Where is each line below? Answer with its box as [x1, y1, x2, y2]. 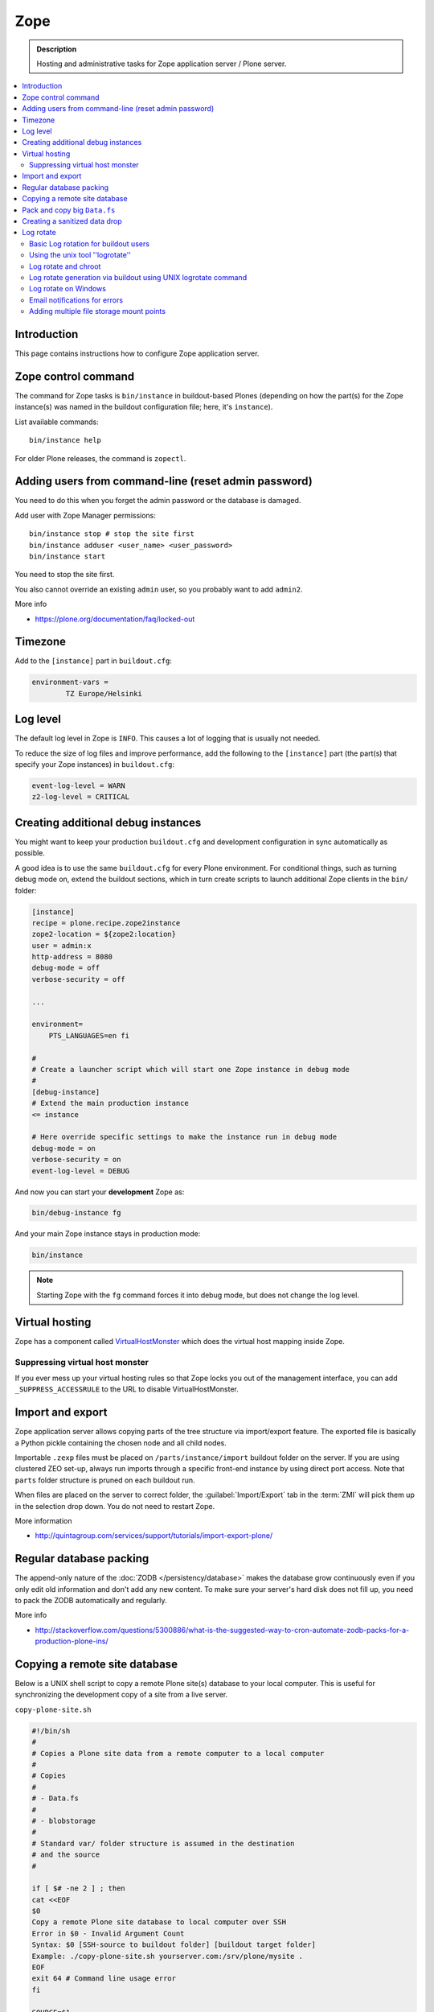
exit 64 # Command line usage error [31, 1974, 177, 1983]
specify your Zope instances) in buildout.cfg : [14, 760, 175, 769]
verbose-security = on [31, 1155, 121, 1165]
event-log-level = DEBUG [31, 1166, 130, 1175]
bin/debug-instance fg [31, 1208, 121, 1218]
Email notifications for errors [29, 295, 124, 305]
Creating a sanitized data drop [22, 216, 122, 226]
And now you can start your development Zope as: [14, 1187, 185, 1197]
